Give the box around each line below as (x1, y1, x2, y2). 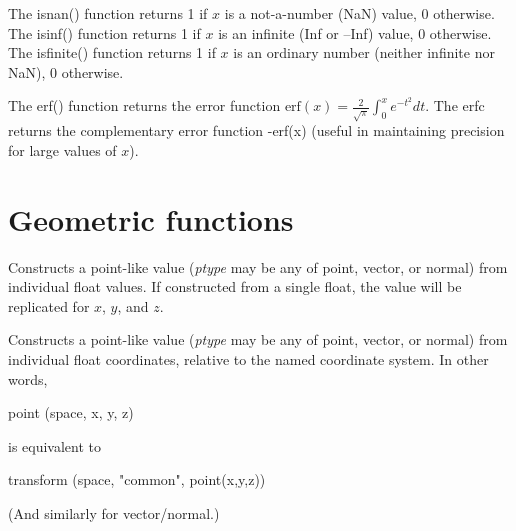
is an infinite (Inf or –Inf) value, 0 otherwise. (218, 22, 492, 43)
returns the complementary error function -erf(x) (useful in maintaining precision (8, 120, 505, 141)
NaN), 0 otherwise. (8, 61, 124, 82)
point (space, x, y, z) (8, 402, 134, 423)
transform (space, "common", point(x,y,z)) (8, 469, 266, 490)
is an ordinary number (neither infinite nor (233, 42, 495, 63)
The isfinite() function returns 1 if (8, 42, 216, 63)
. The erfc (425, 95, 485, 116)
